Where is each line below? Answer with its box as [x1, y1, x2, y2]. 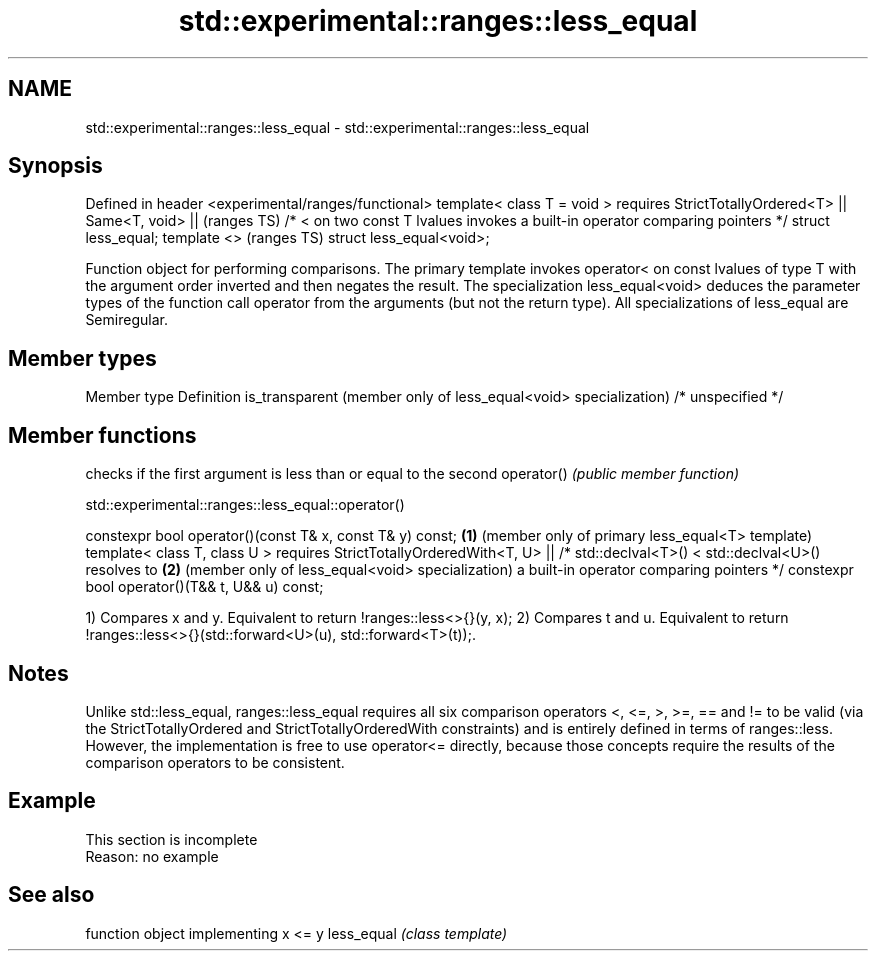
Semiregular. [85, 311, 168, 329]
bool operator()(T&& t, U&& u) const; [85, 578, 324, 596]
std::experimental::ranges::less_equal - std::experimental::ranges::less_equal [85, 118, 590, 136]
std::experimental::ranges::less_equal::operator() [85, 496, 405, 514]
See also [8, 882, 95, 908]
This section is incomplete [85, 830, 258, 848]
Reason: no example [85, 847, 219, 865]
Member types [8, 345, 157, 371]
